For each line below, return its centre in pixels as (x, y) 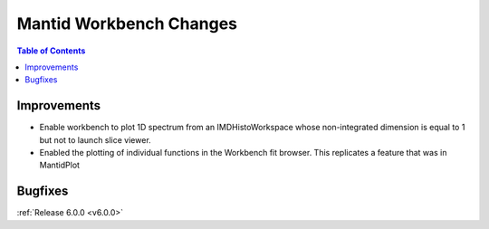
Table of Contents (51, 51)
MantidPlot (60, 165)
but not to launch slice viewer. (95, 139)
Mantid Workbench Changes (127, 24)
